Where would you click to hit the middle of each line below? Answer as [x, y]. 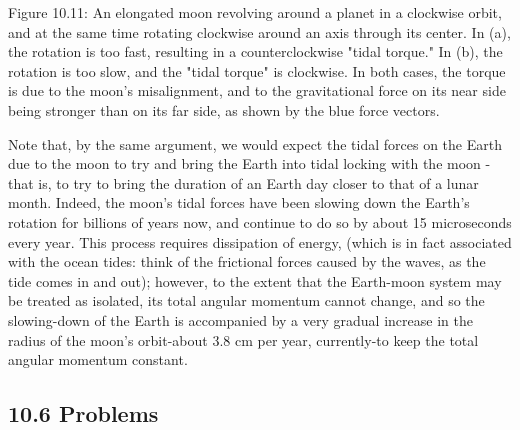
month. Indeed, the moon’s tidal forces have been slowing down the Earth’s [239, 202]
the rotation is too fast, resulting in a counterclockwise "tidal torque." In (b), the [255, 51]
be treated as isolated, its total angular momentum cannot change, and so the [246, 300]
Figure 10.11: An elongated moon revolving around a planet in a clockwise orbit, [255, 12]
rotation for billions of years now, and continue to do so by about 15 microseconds [260, 221]
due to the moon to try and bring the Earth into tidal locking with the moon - [249, 163]
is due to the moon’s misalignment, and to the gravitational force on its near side [257, 90]
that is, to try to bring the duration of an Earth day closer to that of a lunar [243, 182]
